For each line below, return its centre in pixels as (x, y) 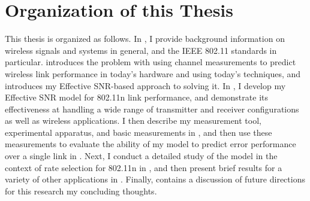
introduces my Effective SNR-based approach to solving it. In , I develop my (145, 85)
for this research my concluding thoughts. (81, 191)
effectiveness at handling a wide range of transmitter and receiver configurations (152, 109)
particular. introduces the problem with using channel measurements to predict (151, 62)
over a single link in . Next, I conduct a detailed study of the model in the (141, 156)
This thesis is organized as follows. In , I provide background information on (145, 39)
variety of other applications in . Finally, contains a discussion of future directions (155, 179)
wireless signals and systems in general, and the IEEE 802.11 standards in (141, 50)
